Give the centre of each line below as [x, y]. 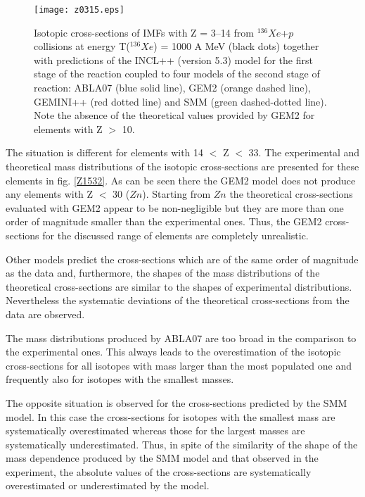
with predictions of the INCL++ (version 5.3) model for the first [173, 59]
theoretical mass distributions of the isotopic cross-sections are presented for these [182, 166]
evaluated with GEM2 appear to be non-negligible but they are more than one [175, 207]
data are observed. [45, 314]
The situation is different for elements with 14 [105, 152]
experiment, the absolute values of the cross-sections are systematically [159, 471]
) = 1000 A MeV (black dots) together [236, 46]
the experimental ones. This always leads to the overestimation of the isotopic [173, 352]
